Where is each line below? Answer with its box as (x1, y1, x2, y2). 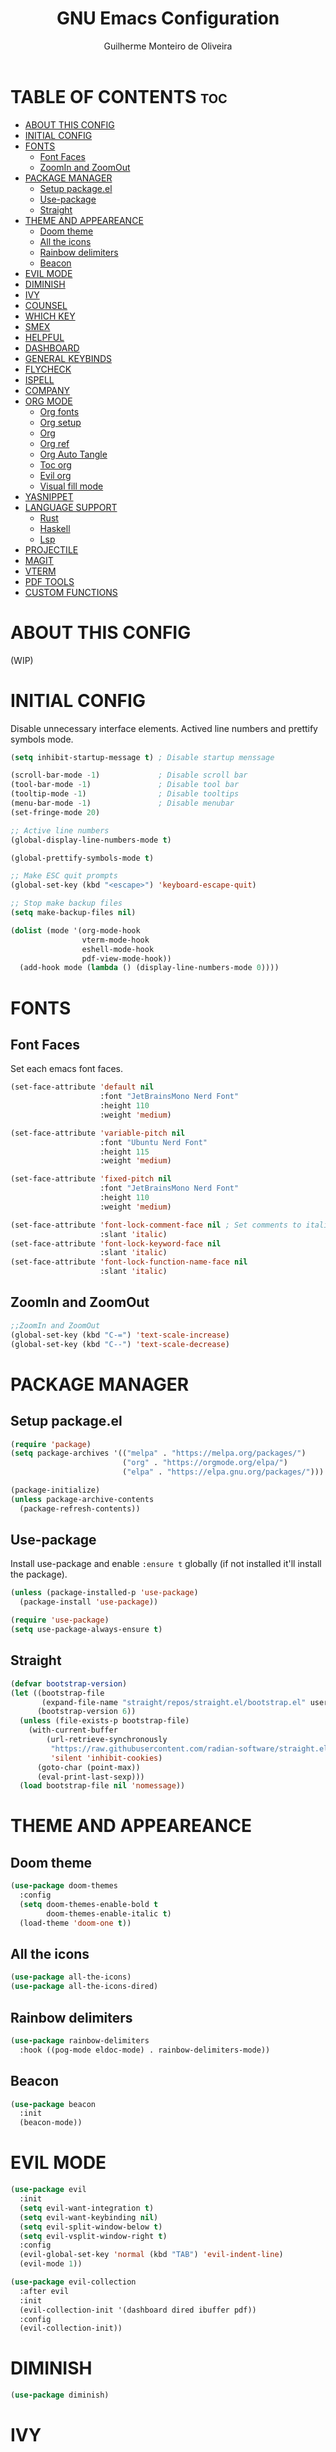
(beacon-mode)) (19, 2118, 83, 2128)
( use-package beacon (10, 2099, 97, 2109)
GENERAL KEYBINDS (24, 352, 113, 364)
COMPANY (24, 384, 70, 396)
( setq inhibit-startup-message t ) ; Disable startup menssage (10, 752, 275, 762)
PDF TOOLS (24, 575, 75, 587)
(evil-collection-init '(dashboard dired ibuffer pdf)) (19, 2305, 257, 2315)
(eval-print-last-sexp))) (36, 1772, 145, 1782)
